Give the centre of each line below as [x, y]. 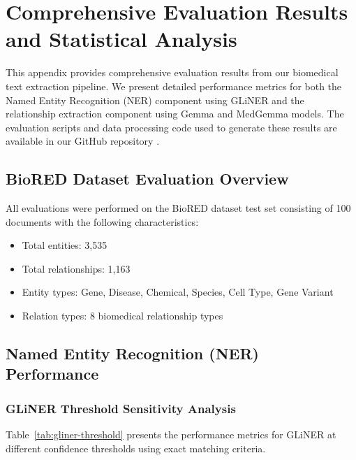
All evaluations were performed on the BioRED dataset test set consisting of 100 [178, 208]
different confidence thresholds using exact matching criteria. [136, 448]
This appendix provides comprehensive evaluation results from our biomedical [172, 72]
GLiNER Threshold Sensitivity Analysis [121, 408]
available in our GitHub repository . [83, 141]
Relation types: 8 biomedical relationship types [123, 316]
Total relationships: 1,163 [76, 268]
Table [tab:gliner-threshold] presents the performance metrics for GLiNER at [171, 434]
